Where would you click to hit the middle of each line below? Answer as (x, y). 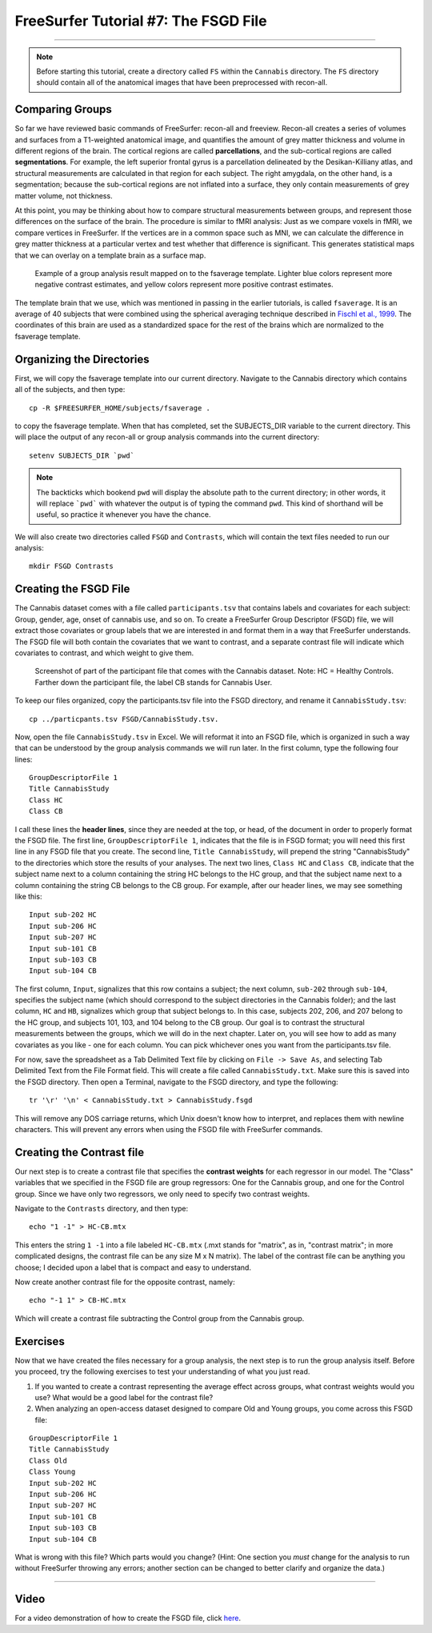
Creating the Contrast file (79, 1152)
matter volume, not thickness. (64, 195)
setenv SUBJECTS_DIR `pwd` (82, 455)
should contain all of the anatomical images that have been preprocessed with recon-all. (182, 82)
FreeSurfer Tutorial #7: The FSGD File (141, 21)
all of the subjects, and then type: (70, 390)
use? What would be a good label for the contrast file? (124, 1397)
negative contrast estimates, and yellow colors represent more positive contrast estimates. (184, 285)
